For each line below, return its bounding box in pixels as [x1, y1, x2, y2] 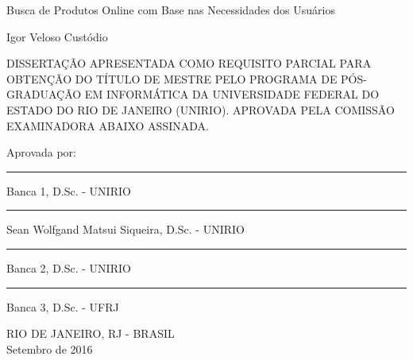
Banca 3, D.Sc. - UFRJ [6, 298, 119, 315]
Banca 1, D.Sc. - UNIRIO [6, 182, 131, 199]
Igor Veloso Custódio [6, 28, 108, 45]
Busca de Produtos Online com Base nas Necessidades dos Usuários [6, 2, 335, 17]
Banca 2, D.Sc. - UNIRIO [6, 259, 131, 276]
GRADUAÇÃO [6, 86, 82, 103]
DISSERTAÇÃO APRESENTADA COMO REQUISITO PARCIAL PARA [6, 55, 372, 72]
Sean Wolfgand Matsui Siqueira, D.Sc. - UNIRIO [6, 221, 245, 238]
